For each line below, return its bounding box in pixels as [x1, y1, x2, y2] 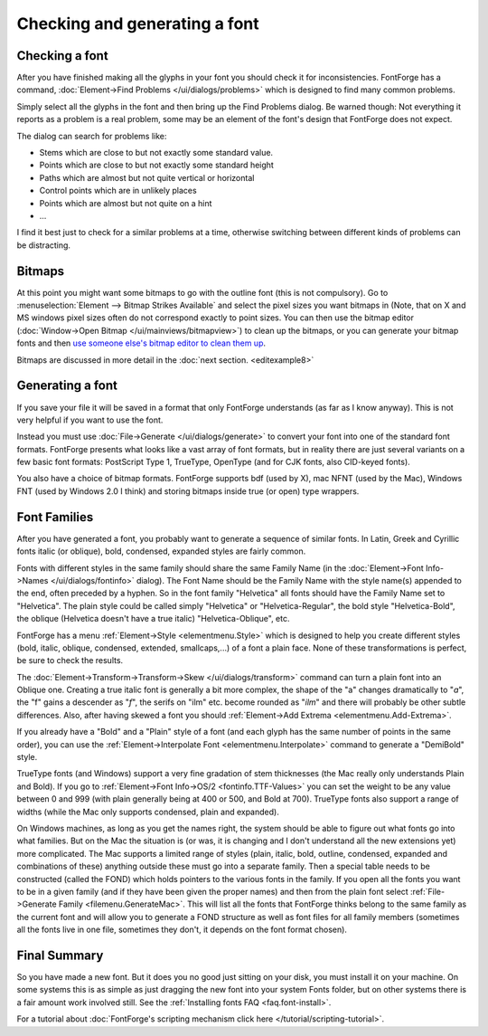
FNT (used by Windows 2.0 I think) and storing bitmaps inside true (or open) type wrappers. [16, 485, 360, 497]
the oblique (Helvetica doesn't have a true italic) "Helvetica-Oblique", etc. [16, 613, 290, 624]
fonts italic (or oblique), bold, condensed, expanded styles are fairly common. [16, 546, 306, 556]
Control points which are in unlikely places [39, 185, 198, 196]
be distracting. [16, 240, 71, 251]
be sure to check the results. [16, 655, 124, 666]
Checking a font [16, 48, 108, 63]
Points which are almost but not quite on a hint [39, 197, 212, 208]
